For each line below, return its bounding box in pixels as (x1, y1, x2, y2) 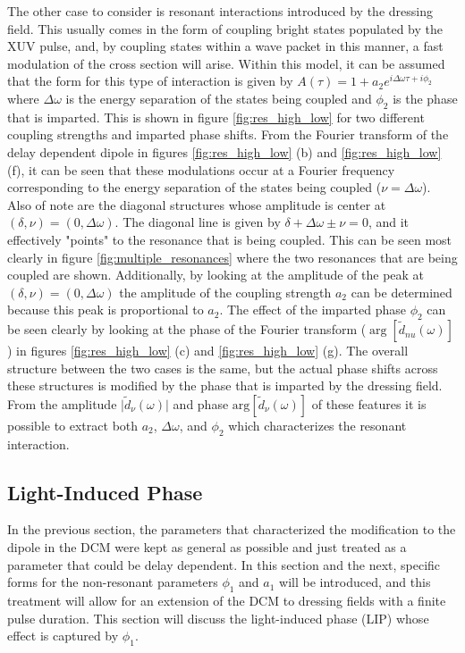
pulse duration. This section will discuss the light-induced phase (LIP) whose (7, 608, 429, 627)
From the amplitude (7, 394, 117, 413)
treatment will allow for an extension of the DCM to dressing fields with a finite (7, 591, 446, 610)
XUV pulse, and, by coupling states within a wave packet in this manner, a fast (7, 37, 444, 55)
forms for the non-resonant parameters (7, 573, 218, 591)
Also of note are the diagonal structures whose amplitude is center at (7, 195, 386, 213)
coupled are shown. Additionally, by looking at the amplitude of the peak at (7, 265, 425, 284)
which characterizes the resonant (228, 415, 407, 434)
